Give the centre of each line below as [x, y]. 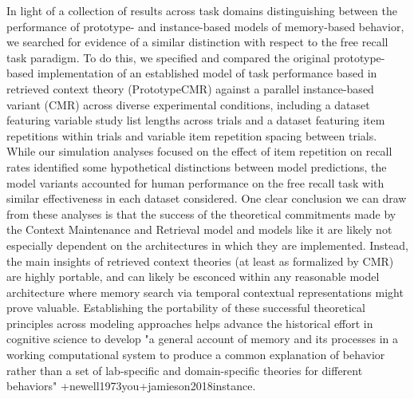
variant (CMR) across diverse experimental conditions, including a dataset [188, 104]
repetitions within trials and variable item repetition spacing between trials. [192, 135]
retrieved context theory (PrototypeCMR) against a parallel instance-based [190, 88]
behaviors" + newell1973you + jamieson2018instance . [131, 386]
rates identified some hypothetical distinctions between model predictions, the [197, 166]
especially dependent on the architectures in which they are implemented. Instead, [207, 245]
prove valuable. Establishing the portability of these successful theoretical [186, 308]
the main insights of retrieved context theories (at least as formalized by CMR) [200, 261]
